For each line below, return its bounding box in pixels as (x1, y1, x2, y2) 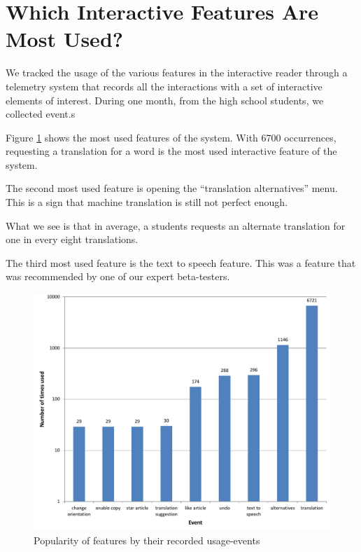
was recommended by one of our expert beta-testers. (6, 269, 230, 284)
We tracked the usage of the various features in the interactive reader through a (6, 65, 348, 80)
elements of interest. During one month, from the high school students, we (6, 92, 324, 107)
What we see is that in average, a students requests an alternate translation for (6, 218, 346, 233)
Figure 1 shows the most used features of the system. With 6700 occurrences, (6, 130, 337, 144)
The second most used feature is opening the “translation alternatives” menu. (6, 181, 338, 195)
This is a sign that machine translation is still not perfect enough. (6, 195, 288, 209)
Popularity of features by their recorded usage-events (34, 532, 260, 547)
